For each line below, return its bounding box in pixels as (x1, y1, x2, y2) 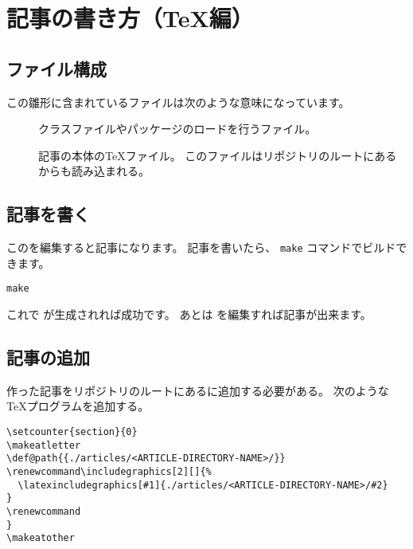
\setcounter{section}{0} (6, 426, 138, 438)
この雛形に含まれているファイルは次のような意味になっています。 (6, 93, 350, 110)
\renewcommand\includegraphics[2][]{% (6, 466, 212, 478)
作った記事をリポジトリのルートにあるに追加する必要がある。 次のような (6, 382, 389, 398)
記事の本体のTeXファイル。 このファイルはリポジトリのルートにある (38, 147, 397, 163)
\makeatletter (6, 439, 81, 451)
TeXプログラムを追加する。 (6, 398, 150, 414)
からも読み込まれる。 (38, 163, 150, 179)
